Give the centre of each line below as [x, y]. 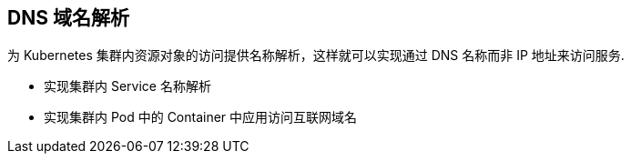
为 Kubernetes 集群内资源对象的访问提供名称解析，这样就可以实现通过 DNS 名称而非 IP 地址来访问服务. [316, 55]
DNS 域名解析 [68, 18]
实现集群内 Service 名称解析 [127, 86]
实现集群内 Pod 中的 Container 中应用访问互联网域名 [201, 117]
